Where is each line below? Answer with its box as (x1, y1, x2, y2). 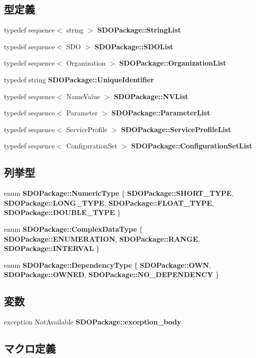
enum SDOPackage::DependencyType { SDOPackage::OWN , (4, 259, 211, 270)
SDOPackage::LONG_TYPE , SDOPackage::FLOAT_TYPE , (4, 197, 214, 208)
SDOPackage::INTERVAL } (4, 243, 100, 253)
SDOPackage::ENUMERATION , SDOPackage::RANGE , (4, 233, 200, 244)
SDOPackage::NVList (113, 91, 188, 101)
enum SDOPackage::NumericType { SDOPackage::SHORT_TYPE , (4, 188, 234, 198)
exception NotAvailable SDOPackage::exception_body (4, 317, 182, 327)
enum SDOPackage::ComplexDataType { (4, 223, 143, 234)
